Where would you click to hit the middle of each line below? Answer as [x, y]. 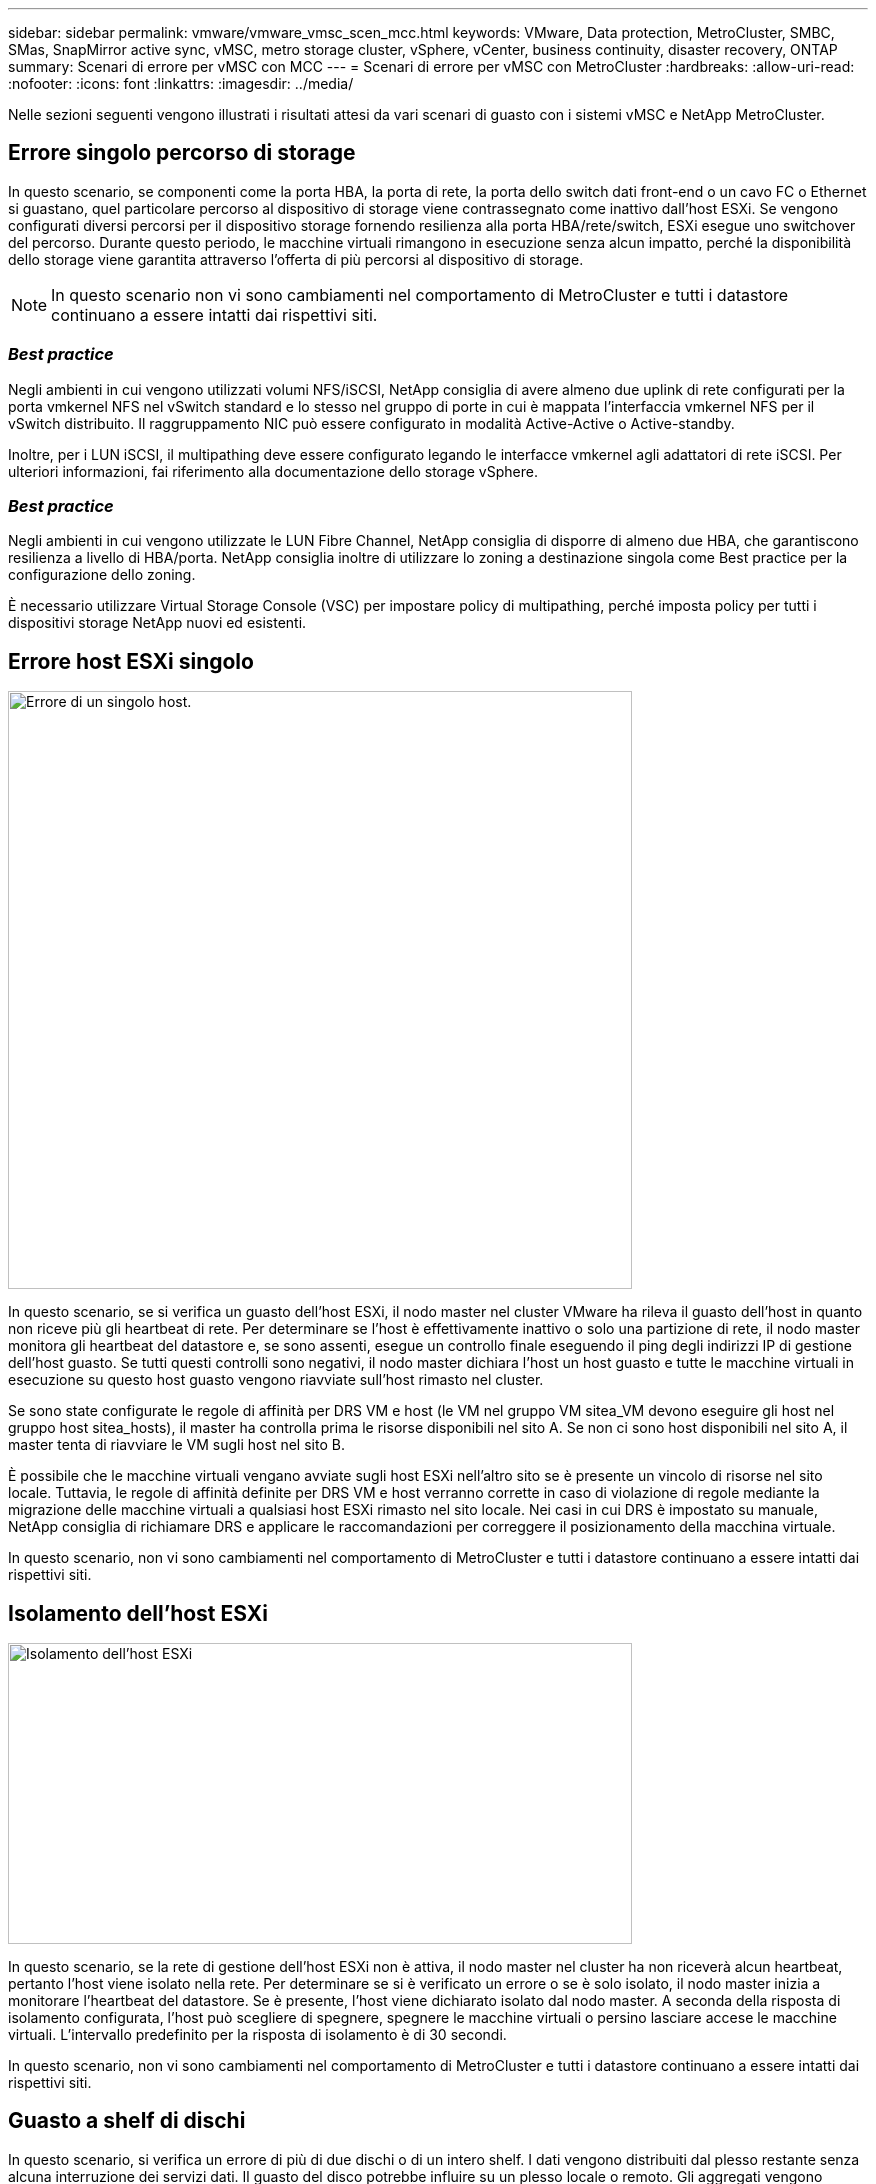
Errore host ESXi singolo [131, 661]
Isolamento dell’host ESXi [138, 1613]
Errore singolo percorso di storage [182, 153]
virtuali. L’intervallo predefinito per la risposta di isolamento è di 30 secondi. [257, 2035]
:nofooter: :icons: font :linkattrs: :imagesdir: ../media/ [181, 83]
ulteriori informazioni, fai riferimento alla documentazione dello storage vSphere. [273, 471]
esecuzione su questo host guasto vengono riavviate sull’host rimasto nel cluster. [276, 1380]
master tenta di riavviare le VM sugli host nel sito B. [176, 1445]
